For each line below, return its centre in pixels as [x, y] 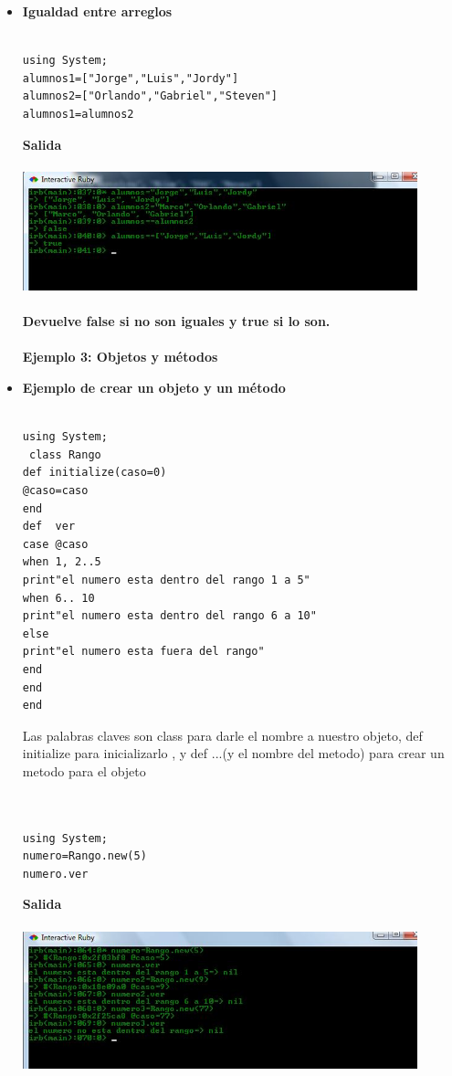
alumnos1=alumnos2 [78, 114]
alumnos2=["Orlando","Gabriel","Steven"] [150, 96]
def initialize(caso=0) [95, 473]
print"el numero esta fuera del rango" [143, 652]
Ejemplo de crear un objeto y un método [154, 388]
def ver [49, 527]
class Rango [65, 454]
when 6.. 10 [58, 598]
